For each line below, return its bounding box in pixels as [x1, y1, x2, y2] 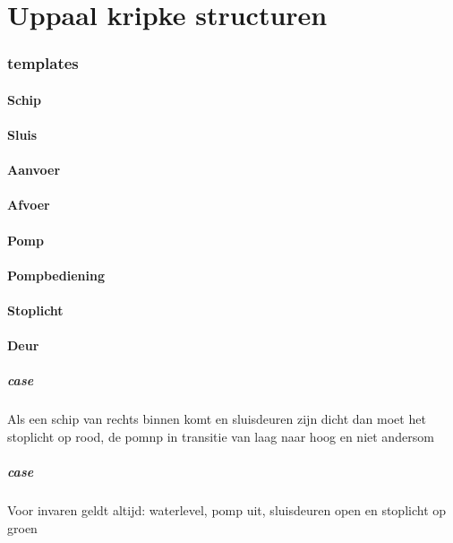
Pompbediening [7, 265, 105, 284]
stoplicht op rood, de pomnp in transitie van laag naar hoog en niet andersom [7, 427, 434, 445]
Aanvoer [7, 160, 61, 179]
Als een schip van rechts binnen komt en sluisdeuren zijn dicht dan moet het [7, 409, 426, 428]
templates [7, 52, 79, 74]
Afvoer [7, 195, 50, 214]
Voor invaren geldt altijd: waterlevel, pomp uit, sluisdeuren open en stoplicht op [7, 501, 447, 520]
